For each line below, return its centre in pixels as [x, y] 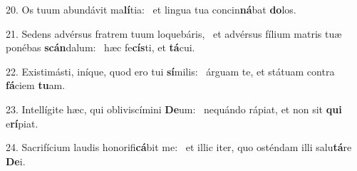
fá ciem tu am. [36, 85]
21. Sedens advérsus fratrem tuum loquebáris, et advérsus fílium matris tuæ [174, 33]
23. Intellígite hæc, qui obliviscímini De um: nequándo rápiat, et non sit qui [174, 109]
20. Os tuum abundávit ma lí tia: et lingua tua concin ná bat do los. [151, 9]
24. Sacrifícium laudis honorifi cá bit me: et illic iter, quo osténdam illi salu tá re [179, 147]
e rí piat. [22, 123]
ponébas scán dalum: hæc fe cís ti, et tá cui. [100, 47]
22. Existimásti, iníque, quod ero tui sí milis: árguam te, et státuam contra [170, 71]
